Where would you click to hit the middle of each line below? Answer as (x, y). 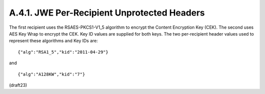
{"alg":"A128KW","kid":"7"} (52, 74)
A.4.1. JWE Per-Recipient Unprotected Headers (107, 13)
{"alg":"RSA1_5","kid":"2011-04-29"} (63, 52)
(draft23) (18, 85)
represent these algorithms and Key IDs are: (53, 41)
